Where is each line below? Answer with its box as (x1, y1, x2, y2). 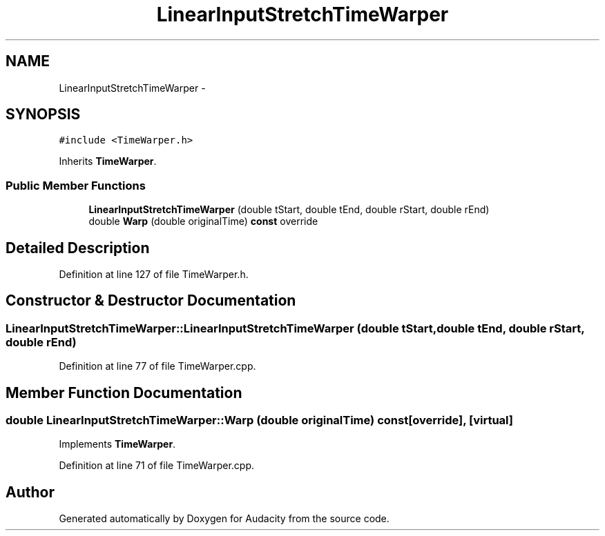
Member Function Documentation (6, 384, 242, 401)
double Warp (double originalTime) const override (88, 215, 318, 228)
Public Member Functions (6, 178, 146, 192)
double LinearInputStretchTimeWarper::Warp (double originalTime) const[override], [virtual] (6, 413, 513, 428)
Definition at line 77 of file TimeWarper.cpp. (59, 360, 256, 373)
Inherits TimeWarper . (59, 155, 157, 168)
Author (6, 483, 55, 501)
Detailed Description (6, 239, 150, 257)
